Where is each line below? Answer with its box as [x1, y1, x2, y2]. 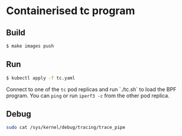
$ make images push [6, 43, 54, 49]
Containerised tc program [6, 4, 135, 18]
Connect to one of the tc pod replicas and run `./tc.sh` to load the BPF [6, 85, 177, 92]
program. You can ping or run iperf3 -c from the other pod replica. [6, 92, 170, 99]
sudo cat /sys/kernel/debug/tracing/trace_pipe [6, 125, 126, 131]
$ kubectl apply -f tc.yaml [6, 75, 76, 81]
